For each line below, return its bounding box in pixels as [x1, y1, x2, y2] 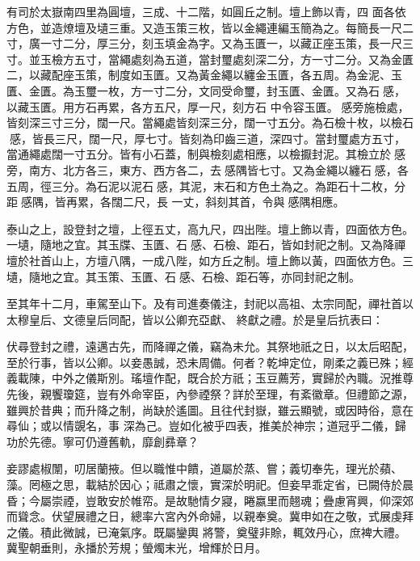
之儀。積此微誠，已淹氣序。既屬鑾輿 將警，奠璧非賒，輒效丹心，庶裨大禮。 [6, 523, 406, 540]
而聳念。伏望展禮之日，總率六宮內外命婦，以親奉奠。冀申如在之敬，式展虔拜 [6, 508, 414, 525]
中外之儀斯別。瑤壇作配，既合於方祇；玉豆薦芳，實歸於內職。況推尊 [51, 369, 414, 386]
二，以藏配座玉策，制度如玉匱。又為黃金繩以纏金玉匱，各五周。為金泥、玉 [6, 66, 402, 83]
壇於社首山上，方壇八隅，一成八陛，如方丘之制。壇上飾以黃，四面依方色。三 [6, 251, 414, 268]
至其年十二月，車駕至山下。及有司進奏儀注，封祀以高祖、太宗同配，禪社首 [6, 295, 402, 312]
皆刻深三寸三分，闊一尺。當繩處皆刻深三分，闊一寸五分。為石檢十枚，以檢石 [6, 114, 414, 131]
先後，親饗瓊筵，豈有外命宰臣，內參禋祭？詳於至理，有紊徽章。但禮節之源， [6, 386, 414, 403]
